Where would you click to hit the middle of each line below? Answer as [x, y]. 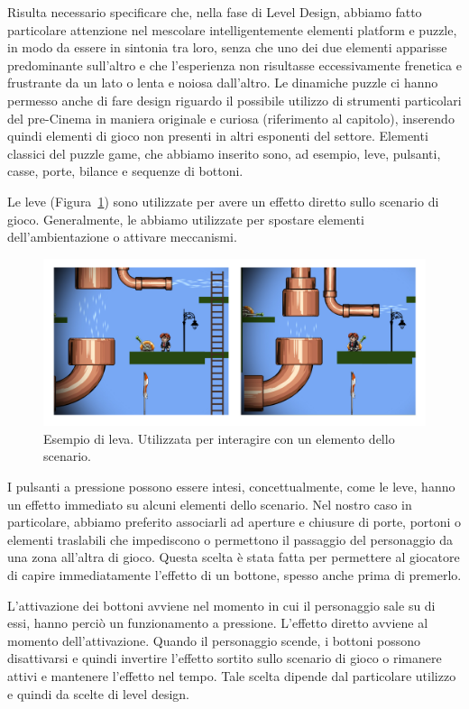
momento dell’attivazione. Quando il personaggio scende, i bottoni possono [214, 640]
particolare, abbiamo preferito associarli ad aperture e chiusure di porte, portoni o [234, 522]
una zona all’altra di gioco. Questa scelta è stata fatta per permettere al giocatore [234, 557]
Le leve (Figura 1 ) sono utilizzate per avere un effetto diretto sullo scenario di [223, 201]
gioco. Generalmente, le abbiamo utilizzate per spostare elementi [186, 219]
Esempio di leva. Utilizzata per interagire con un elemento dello [219, 438]
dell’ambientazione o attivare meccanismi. [122, 237]
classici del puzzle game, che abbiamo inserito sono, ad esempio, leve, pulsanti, [224, 153]
